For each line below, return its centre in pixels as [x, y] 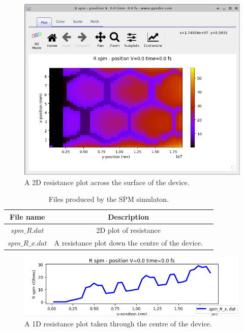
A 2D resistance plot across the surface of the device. [107, 182]
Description [129, 216]
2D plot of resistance [128, 230]
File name [27, 216]
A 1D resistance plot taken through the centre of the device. [118, 323]
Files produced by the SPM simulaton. [109, 199]
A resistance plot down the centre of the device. [128, 242]
